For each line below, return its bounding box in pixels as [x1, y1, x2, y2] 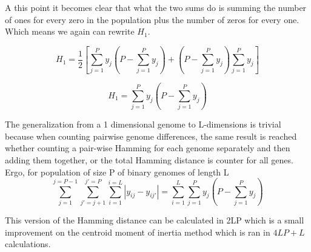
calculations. [5, 237, 51, 250]
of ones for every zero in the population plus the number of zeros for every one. [5, 13, 299, 26]
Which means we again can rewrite [5, 25, 135, 38]
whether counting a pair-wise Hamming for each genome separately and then [5, 141, 290, 154]
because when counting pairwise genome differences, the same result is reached [5, 129, 297, 142]
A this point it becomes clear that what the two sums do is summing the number [5, 1, 307, 13]
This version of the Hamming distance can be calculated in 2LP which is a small [5, 213, 304, 226]
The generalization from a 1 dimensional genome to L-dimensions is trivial [5, 118, 281, 131]
